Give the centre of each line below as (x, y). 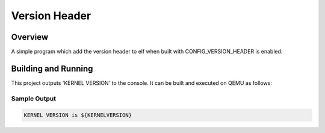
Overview (30, 37)
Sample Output (34, 98)
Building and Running (52, 68)
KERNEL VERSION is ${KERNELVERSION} (78, 115)
